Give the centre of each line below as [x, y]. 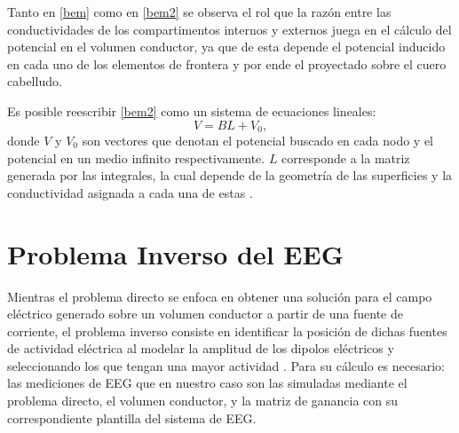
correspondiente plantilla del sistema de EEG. [132, 417]
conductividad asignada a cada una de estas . [130, 192]
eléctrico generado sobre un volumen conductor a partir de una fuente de [205, 314]
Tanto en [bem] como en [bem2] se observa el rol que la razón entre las [199, 12]
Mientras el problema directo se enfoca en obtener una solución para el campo [220, 296]
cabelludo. [35, 81]
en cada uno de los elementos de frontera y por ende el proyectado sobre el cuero [227, 63]
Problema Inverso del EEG [175, 253]
